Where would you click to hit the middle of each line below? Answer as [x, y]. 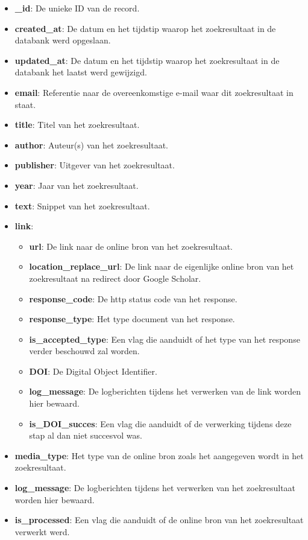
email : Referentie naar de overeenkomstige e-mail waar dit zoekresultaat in [154, 92]
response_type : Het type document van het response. [132, 319]
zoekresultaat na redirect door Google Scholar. [115, 278]
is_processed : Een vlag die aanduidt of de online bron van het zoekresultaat [159, 520]
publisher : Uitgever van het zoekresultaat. [95, 165]
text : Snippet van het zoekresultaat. [82, 205]
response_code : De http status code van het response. [133, 298]
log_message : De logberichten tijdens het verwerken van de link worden [165, 391]
